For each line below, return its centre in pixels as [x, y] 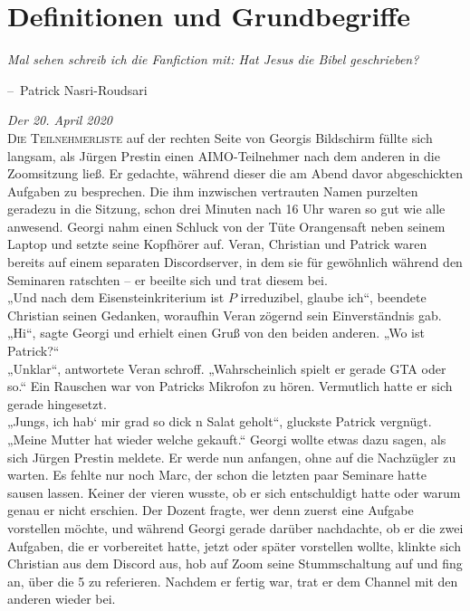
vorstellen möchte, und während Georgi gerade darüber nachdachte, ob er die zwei [235, 527]
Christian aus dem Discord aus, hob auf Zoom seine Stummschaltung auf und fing [235, 563]
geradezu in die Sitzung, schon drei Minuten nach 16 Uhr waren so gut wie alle [226, 209]
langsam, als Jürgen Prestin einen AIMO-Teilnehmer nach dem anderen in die [224, 155]
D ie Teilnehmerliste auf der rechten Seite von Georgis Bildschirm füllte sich [220, 137]
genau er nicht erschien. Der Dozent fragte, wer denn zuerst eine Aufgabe [211, 510]
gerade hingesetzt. [57, 403]
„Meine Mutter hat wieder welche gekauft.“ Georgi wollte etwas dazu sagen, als [227, 439]
